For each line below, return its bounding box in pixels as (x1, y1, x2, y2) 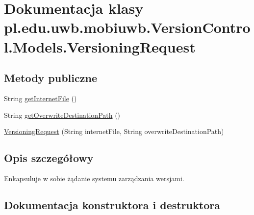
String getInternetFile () (4, 93, 77, 103)
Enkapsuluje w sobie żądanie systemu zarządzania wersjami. (4, 173, 184, 183)
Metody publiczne (4, 70, 97, 85)
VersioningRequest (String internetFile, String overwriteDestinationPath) (4, 126, 224, 136)
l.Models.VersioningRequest (4, 36, 196, 56)
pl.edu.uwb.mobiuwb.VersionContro (4, 17, 251, 37)
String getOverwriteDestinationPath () (4, 109, 121, 120)
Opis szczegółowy (4, 150, 94, 165)
